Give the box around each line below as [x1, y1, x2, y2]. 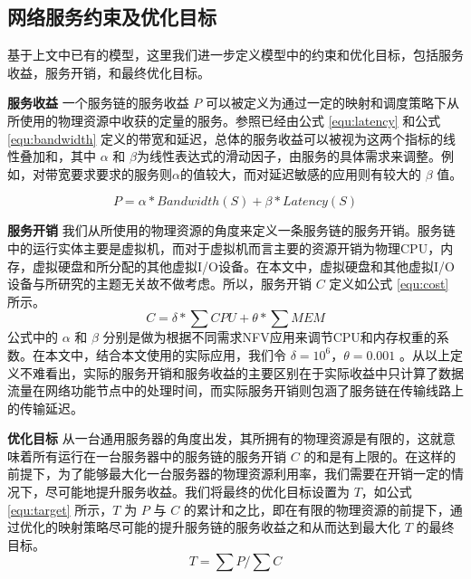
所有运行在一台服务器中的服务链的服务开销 [32, 446, 286, 465]
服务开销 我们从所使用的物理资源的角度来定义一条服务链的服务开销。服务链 [7, 221, 456, 240]
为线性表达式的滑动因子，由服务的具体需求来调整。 [136, 147, 441, 166]
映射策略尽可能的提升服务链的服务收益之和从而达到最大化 [57, 517, 400, 536]
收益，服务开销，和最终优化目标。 [7, 62, 210, 81]
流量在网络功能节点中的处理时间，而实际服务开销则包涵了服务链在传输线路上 [7, 381, 464, 400]
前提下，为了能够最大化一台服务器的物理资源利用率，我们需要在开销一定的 [7, 464, 451, 483]
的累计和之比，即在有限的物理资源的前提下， [183, 499, 450, 518]
